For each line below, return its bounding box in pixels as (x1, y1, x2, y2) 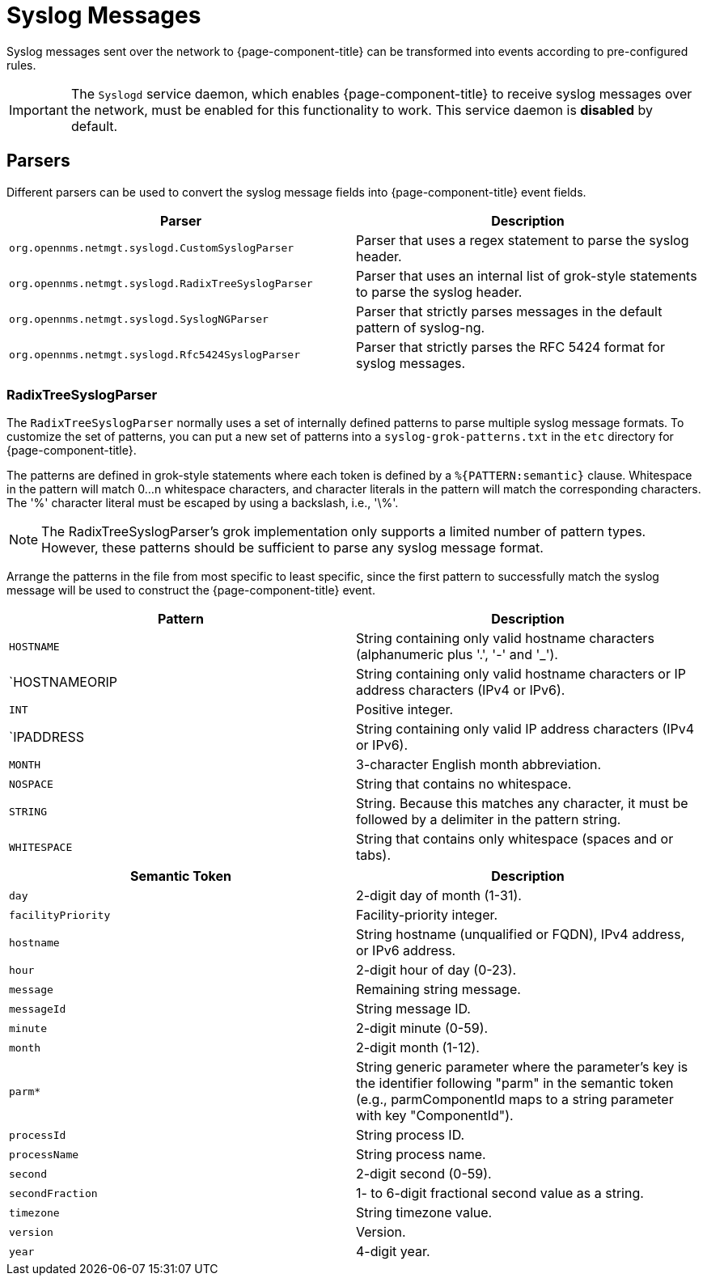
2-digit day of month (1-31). (356, 887, 522, 904)
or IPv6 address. (356, 942, 456, 959)
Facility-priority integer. (356, 907, 498, 924)
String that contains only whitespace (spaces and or (356, 831, 674, 848)
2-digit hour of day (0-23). (356, 962, 517, 979)
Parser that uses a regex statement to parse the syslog (356, 231, 689, 248)
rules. (6, 57, 36, 72)
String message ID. (356, 1001, 471, 1018)
